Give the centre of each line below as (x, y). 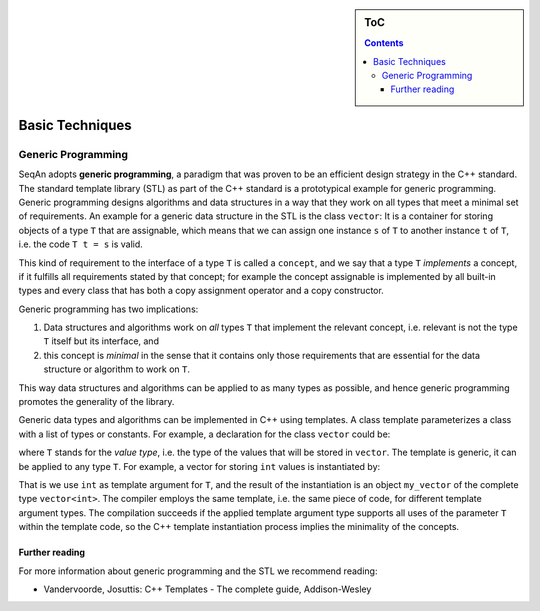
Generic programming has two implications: (108, 309)
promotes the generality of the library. (96, 402)
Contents (384, 43)
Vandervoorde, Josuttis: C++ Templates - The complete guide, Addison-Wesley (207, 589)
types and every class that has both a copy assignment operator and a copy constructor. (201, 291)
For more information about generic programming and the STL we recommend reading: (198, 571)
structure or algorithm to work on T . (116, 369)
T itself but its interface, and (101, 341)
